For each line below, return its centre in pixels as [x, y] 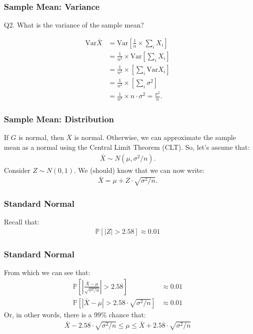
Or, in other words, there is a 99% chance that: [75, 314]
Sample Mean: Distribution [59, 119]
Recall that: [22, 222]
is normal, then [41, 137]
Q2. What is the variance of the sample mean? [74, 25]
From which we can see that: [47, 272]
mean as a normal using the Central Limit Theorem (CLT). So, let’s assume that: [127, 147]
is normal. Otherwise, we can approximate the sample [155, 137]
